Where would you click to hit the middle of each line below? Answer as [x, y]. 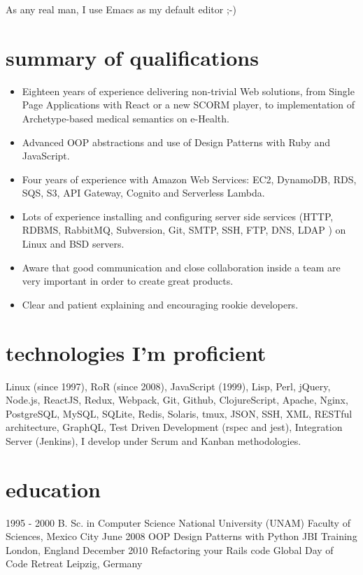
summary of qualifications [132, 57]
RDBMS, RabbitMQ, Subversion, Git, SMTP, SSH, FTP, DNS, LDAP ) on [184, 230]
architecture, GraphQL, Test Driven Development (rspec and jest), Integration [174, 427]
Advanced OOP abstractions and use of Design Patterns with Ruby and [176, 142]
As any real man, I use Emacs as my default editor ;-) [121, 9]
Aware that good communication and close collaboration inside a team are [181, 267]
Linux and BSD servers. [73, 244]
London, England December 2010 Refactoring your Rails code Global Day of [170, 549]
